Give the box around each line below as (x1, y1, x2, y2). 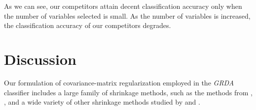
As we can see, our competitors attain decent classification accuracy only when (4, 1, 242, 11)
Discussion (4, 49, 76, 69)
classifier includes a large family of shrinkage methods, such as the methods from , (4, 87, 253, 97)
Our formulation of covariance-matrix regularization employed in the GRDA (4, 77, 234, 87)
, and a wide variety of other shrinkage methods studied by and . (4, 97, 200, 107)
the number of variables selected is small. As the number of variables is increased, (4, 10, 251, 21)
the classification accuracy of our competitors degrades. (4, 20, 171, 30)
